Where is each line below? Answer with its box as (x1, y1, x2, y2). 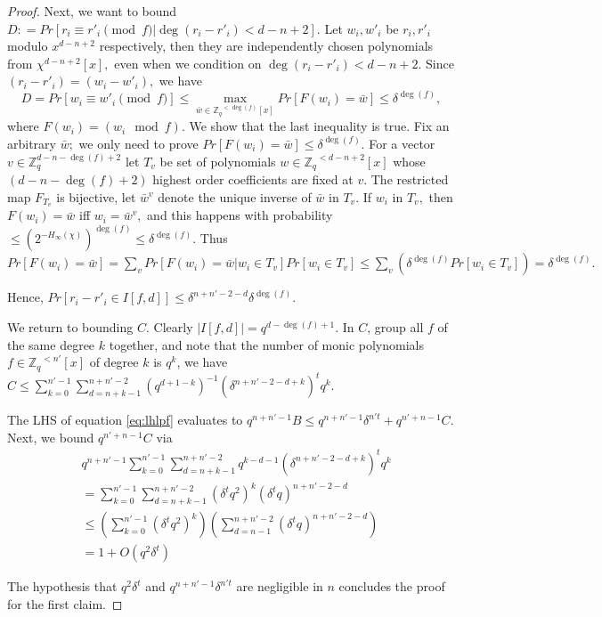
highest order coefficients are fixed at (152, 169, 354, 188)
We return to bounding (7, 318, 134, 337)
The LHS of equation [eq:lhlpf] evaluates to (7, 410, 243, 429)
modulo (7, 37, 48, 55)
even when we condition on (114, 53, 262, 72)
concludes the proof (338, 577, 445, 596)
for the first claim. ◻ (7, 594, 123, 613)
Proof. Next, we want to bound (7, 2, 177, 20)
